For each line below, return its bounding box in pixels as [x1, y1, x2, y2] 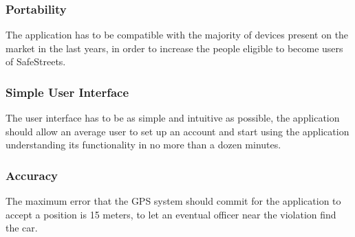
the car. [6, 221, 38, 235]
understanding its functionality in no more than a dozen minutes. [6, 137, 281, 152]
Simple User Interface [6, 83, 129, 100]
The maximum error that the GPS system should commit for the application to [6, 194, 341, 208]
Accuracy [6, 166, 58, 183]
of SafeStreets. [6, 54, 66, 69]
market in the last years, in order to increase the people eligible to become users [6, 41, 343, 55]
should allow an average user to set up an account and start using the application [6, 124, 349, 138]
